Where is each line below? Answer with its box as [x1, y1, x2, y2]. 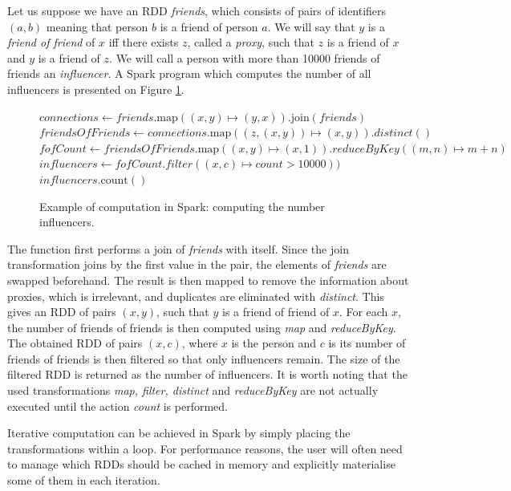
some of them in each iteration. [7, 472, 160, 489]
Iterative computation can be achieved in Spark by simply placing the [7, 424, 351, 441]
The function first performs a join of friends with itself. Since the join [7, 240, 349, 257]
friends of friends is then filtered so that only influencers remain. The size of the [7, 350, 400, 367]
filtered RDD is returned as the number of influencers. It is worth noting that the [7, 366, 408, 383]
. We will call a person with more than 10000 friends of [109, 49, 380, 66]
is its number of [328, 335, 406, 351]
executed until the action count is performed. [7, 397, 228, 414]
